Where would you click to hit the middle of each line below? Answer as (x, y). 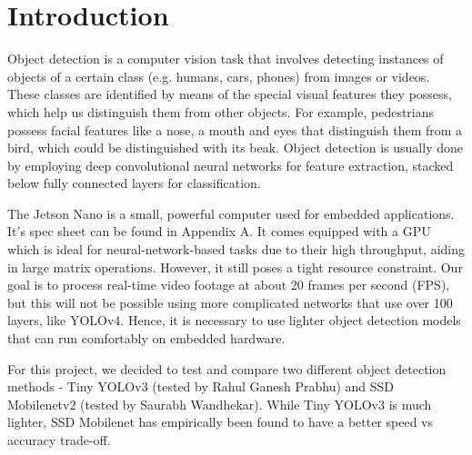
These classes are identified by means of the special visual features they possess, (230, 94)
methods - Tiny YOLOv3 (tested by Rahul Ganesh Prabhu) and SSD (201, 386)
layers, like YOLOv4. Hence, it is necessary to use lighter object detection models (234, 320)
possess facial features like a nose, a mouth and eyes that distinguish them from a (235, 129)
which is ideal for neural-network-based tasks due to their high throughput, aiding (236, 249)
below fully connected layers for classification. (134, 183)
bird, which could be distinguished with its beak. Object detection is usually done (235, 148)
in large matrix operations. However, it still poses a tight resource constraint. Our (235, 267)
